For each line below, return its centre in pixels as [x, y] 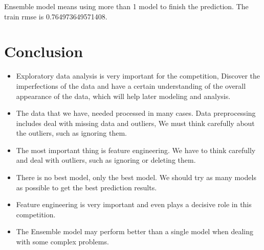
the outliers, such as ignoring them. [71, 133]
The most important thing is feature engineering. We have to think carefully [136, 150]
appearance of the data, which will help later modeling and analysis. [123, 96]
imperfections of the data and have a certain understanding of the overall [131, 85]
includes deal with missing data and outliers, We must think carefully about [135, 123]
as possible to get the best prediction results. [86, 187]
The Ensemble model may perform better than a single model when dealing [135, 231]
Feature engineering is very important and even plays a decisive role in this [134, 204]
